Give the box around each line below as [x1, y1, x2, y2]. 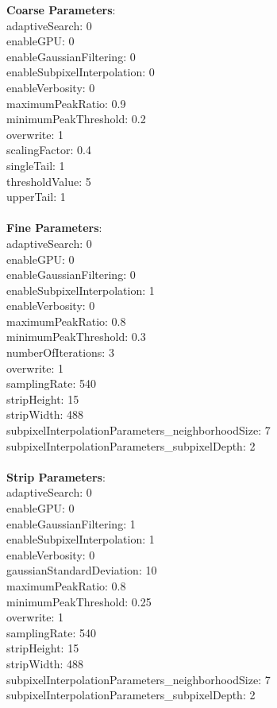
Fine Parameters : [6, 219, 102, 236]
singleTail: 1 [6, 157, 65, 173]
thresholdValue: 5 [6, 172, 91, 189]
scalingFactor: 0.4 [6, 141, 91, 158]
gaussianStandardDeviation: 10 [6, 562, 157, 578]
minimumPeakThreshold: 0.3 [6, 328, 146, 345]
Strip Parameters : [6, 468, 106, 485]
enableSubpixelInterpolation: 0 [6, 64, 155, 80]
